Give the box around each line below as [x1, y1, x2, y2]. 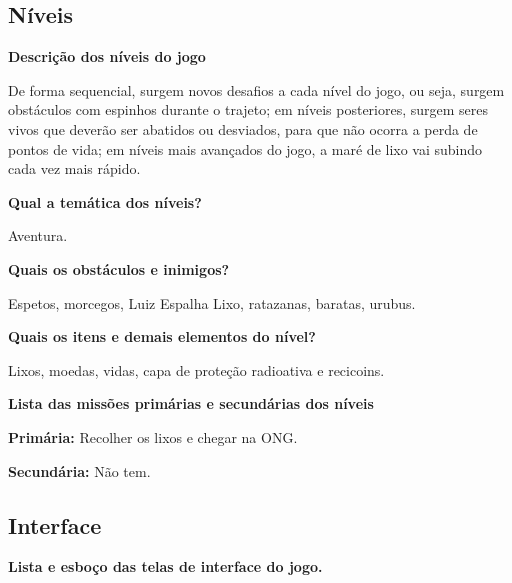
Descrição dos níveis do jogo [8, 46, 206, 67]
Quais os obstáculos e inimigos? [8, 258, 230, 279]
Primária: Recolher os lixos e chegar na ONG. [8, 426, 298, 447]
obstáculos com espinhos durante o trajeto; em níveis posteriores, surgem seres [8, 99, 489, 120]
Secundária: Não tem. [8, 460, 151, 481]
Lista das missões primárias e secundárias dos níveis [8, 393, 374, 414]
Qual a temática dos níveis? [8, 191, 202, 212]
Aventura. [8, 225, 68, 246]
